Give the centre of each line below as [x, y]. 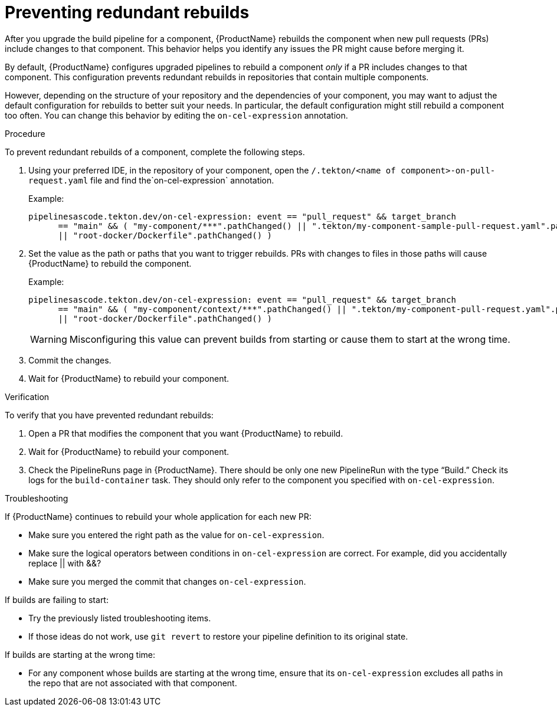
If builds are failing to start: [57, 599]
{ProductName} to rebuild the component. [110, 263]
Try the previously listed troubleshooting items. [120, 618]
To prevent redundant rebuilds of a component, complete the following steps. [155, 152]
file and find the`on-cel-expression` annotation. [182, 180]
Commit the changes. [70, 360]
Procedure [25, 133]
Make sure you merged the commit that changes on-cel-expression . [167, 581]
